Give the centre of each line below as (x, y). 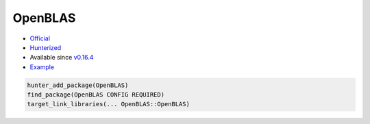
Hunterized (46, 47)
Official (40, 38)
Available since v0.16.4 (62, 58)
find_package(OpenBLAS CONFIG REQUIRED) (96, 95)
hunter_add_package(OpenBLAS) (78, 85)
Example (42, 67)
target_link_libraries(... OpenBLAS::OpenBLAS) (108, 104)
